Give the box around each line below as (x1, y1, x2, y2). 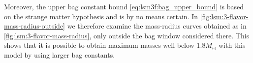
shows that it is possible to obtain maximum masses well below (4, 40, 194, 50)
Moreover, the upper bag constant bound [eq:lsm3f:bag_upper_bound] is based (4, 1, 244, 11)
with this (218, 40, 246, 50)
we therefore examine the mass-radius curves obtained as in (67, 21, 247, 31)
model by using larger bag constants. (4, 49, 115, 60)
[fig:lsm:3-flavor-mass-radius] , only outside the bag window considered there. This (4, 30, 250, 40)
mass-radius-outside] (4, 21, 65, 31)
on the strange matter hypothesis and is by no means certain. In (4, 11, 198, 21)
